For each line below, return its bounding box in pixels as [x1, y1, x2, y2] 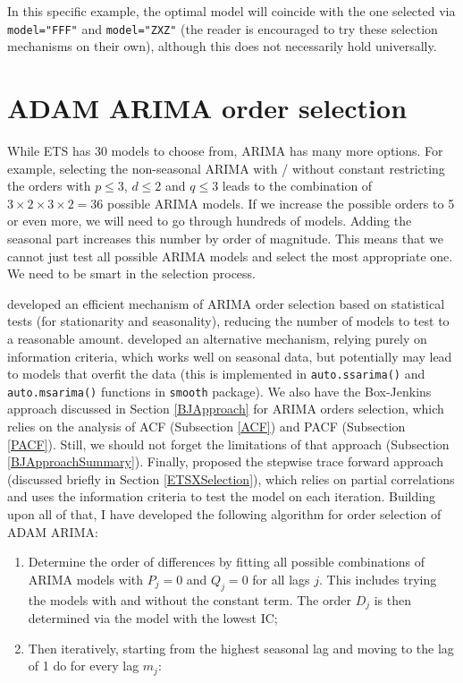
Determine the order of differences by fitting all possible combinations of [28, 552, 425, 571]
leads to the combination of [222, 176, 373, 195]
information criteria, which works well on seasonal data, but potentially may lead [7, 346, 452, 365]
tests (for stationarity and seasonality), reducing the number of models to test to [7, 312, 450, 330]
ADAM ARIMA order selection [7, 90, 408, 126]
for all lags [252, 569, 310, 588]
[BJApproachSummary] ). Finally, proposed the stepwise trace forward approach [7, 452, 444, 471]
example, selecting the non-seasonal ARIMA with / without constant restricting [7, 158, 445, 177]
